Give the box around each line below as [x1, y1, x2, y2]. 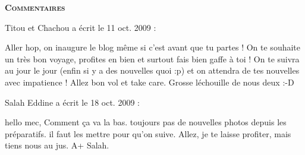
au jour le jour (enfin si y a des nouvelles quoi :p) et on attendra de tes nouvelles [5, 64, 300, 77]
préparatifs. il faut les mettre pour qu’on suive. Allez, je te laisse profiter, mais [5, 127, 291, 140]
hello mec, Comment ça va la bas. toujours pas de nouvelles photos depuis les [5, 116, 287, 128]
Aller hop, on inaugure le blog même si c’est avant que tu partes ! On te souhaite [5, 41, 300, 53]
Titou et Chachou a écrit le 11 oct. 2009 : [5, 21, 156, 33]
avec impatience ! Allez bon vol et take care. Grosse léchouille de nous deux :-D [5, 75, 294, 88]
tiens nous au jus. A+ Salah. [5, 139, 109, 151]
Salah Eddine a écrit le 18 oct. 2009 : [5, 96, 140, 108]
